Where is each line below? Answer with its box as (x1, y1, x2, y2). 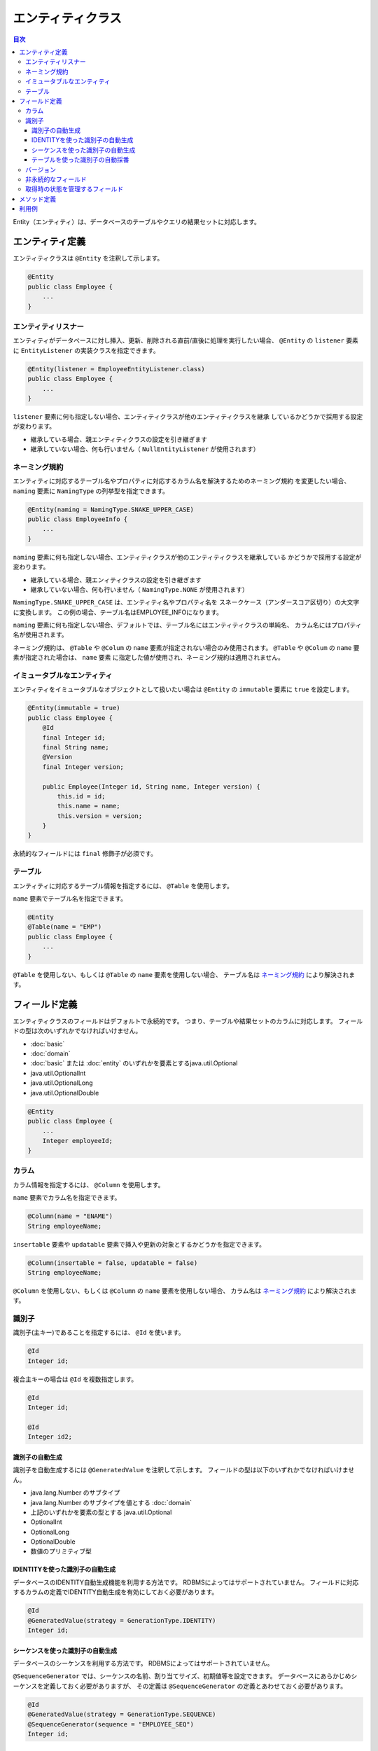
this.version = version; (57, 812, 143, 819)
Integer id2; (27, 1433, 73, 1441)
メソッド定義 (19, 195, 56, 203)
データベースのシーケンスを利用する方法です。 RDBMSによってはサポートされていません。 (13, 1659, 274, 1668)
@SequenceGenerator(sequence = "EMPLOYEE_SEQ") (27, 1720, 194, 1728)
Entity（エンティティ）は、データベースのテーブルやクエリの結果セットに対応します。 (13, 217, 260, 226)
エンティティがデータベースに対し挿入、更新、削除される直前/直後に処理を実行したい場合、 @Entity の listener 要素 (13, 336, 358, 345)
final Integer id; (42, 733, 106, 742)
